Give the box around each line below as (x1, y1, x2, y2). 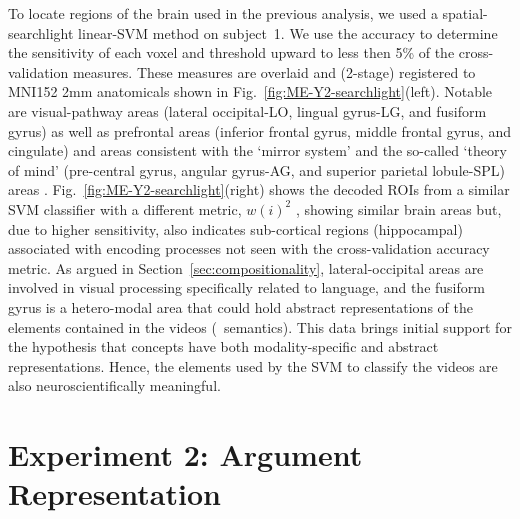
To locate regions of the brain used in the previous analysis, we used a (8, 3, 438, 23)
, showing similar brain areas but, (295, 198, 502, 219)
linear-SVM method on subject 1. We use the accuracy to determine (78, 22, 498, 43)
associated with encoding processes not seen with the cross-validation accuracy (8, 238, 490, 259)
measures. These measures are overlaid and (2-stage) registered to (72, 61, 476, 82)
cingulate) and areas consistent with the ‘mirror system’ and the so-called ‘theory (8, 140, 507, 161)
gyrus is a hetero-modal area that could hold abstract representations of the (8, 296, 473, 317)
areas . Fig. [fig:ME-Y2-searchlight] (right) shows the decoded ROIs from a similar (8, 179, 510, 200)
